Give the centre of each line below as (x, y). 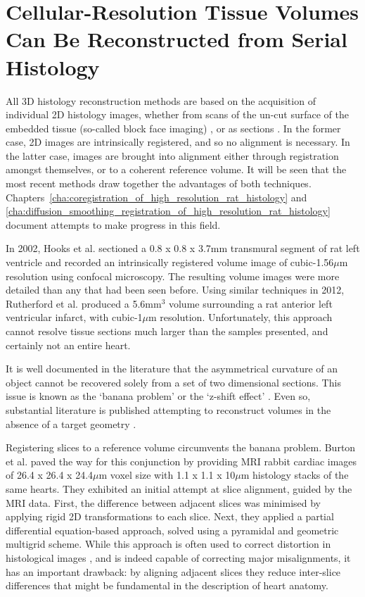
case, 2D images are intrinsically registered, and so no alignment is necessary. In (178, 142)
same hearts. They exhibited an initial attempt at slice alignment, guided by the (179, 488)
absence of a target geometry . (71, 423)
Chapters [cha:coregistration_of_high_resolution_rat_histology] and (156, 197)
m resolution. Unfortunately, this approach (241, 317)
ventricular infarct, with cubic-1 (74, 317)
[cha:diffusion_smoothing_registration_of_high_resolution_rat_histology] (168, 211)
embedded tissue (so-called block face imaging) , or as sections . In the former (173, 128)
